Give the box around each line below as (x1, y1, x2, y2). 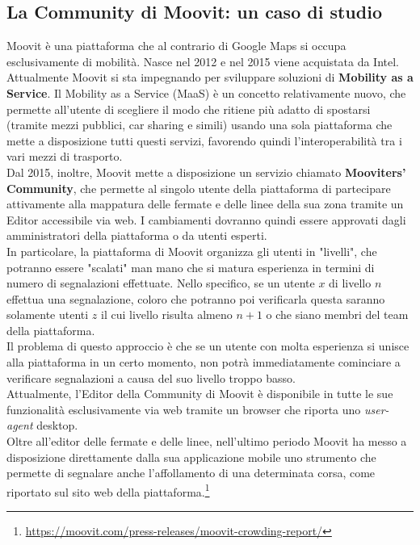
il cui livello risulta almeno (101, 306, 233, 323)
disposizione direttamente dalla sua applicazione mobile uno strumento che (6, 448, 376, 465)
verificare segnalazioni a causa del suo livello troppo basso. (6, 369, 296, 386)
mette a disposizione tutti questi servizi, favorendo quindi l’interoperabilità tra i (6, 132, 402, 149)
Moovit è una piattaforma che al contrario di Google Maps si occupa (6, 37, 346, 54)
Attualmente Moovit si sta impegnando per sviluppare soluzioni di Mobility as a (6, 69, 414, 86)
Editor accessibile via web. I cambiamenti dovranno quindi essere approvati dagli (6, 211, 406, 228)
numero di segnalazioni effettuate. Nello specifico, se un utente (6, 275, 315, 291)
